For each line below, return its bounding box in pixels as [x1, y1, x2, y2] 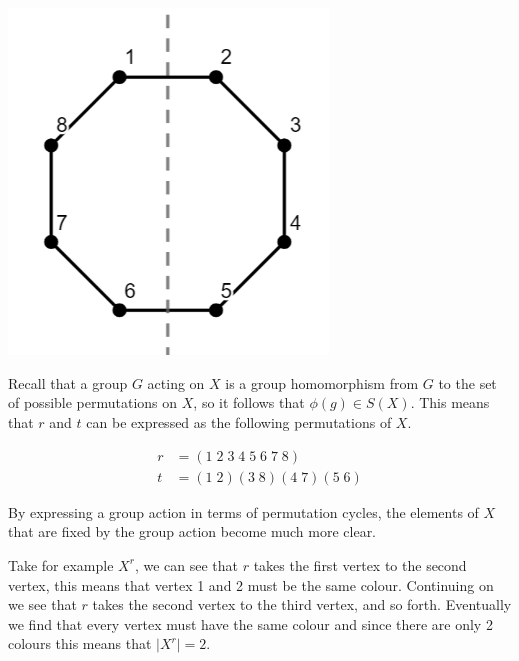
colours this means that [8, 633, 152, 654]
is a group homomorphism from [225, 372, 419, 393]
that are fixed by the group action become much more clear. [8, 521, 377, 542]
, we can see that [134, 554, 238, 575]
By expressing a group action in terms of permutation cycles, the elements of [8, 501, 479, 522]
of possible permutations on [8, 392, 178, 413]
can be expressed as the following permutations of [86, 412, 392, 433]
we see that [8, 594, 77, 615]
